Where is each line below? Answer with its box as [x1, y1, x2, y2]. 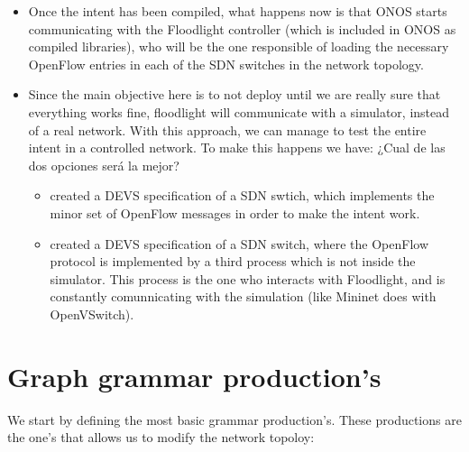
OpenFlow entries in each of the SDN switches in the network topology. [28, 54, 424, 73]
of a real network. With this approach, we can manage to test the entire [28, 120, 427, 139]
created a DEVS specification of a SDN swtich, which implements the [50, 186, 435, 205]
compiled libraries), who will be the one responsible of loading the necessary [28, 37, 449, 56]
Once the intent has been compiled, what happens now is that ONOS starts [28, 2, 447, 20]
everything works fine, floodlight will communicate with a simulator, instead [28, 102, 450, 121]
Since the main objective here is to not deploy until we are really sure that [28, 85, 441, 104]
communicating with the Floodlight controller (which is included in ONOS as [28, 19, 456, 38]
